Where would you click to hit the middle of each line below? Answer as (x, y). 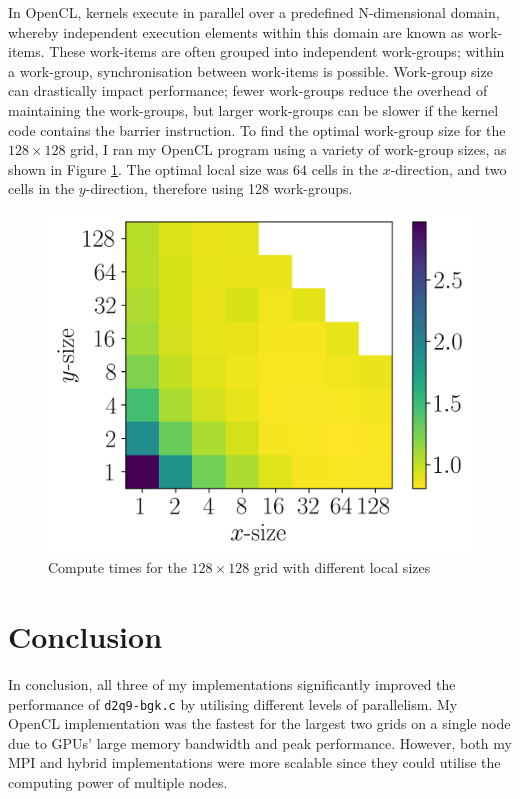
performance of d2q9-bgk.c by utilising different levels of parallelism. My (233, 703)
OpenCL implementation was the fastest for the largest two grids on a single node (259, 723)
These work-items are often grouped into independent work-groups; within (277, 51)
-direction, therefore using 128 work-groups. (219, 188)
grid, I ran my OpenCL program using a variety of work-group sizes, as (288, 149)
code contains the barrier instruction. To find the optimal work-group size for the (257, 129)
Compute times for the (117, 567)
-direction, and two (448, 168)
